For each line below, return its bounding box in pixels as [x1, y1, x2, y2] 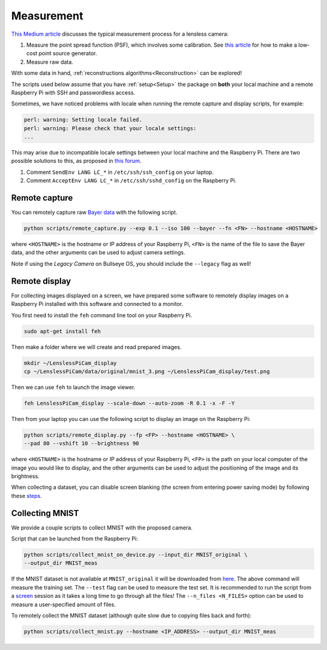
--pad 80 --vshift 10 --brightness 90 [24, 440, 139, 447]
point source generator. [38, 50, 97, 57]
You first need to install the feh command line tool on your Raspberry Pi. [11, 311, 193, 319]
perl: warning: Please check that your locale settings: [24, 125, 197, 131]
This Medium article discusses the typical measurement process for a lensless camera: [11, 30, 229, 38]
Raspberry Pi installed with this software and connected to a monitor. [11, 300, 183, 308]
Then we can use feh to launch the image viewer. [11, 383, 136, 391]
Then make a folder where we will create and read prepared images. [11, 343, 182, 351]
